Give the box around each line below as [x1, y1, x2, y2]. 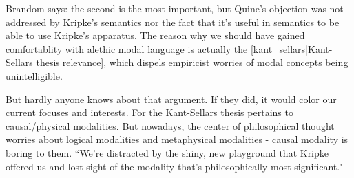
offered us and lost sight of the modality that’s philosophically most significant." [6, 159, 344, 173]
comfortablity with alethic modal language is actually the [6, 41, 248, 56]
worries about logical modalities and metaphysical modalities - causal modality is [6, 132, 348, 146]
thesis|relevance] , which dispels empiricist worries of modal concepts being [36, 55, 348, 69]
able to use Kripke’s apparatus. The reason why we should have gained [6, 28, 305, 43]
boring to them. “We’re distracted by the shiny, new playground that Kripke [6, 145, 329, 159]
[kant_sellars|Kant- [250, 41, 333, 56]
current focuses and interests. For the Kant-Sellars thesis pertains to [6, 105, 293, 120]
